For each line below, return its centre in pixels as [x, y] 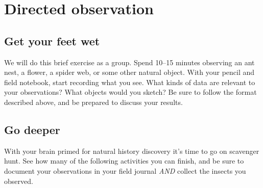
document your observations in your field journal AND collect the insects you [125, 170]
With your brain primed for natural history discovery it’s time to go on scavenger [132, 151]
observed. [19, 181]
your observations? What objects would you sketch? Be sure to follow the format [130, 92]
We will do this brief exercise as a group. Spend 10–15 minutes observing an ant [129, 62]
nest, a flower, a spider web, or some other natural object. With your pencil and [129, 72]
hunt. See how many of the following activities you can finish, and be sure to [124, 161]
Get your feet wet [52, 41]
